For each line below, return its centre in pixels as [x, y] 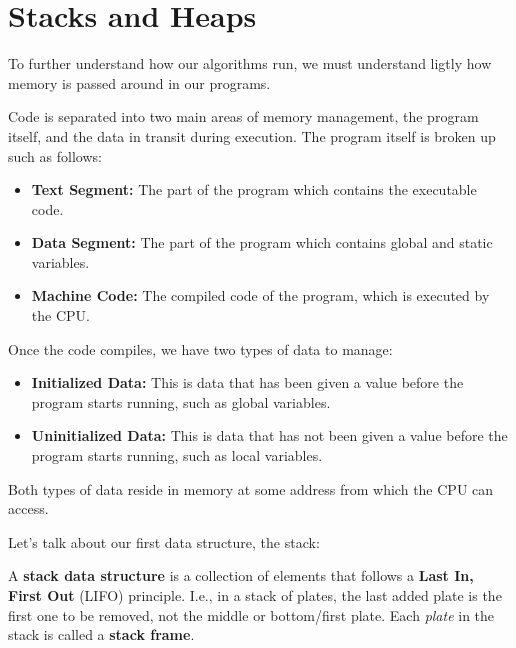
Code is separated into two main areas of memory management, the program [243, 116]
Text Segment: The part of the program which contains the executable [254, 189]
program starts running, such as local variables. [177, 455]
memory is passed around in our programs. [139, 82]
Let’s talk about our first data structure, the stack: [164, 541]
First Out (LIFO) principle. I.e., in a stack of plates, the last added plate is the [255, 595]
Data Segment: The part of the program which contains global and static [262, 242]
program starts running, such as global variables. [181, 401]
